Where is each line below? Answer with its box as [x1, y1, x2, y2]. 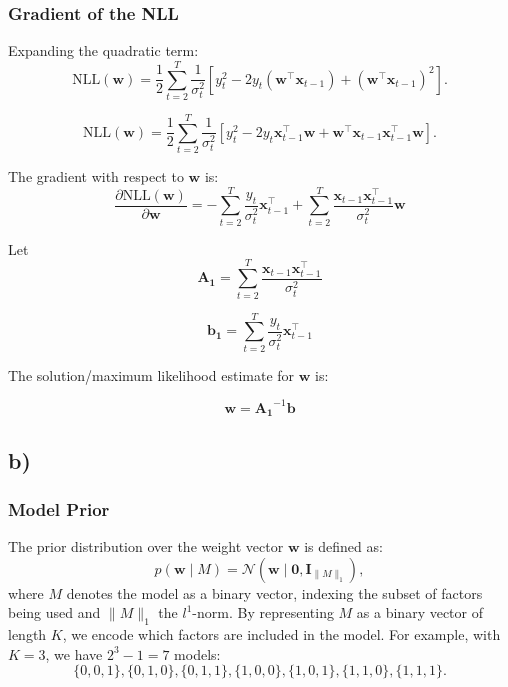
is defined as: [304, 536, 383, 557]
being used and [8, 602, 101, 623]
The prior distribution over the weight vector [8, 536, 284, 557]
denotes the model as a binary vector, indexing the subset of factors [66, 582, 483, 603]
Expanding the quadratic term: [8, 40, 199, 61]
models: [174, 643, 221, 664]
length [8, 624, 47, 645]
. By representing [228, 602, 334, 623]
